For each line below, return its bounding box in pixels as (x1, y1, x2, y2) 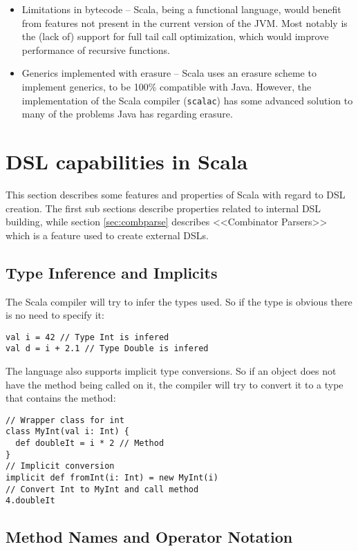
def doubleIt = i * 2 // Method (15, 438, 164, 449)
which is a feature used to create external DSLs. (6, 227, 209, 242)
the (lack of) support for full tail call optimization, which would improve (21, 29, 329, 44)
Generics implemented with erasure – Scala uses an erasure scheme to (21, 66, 317, 80)
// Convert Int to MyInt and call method (6, 484, 199, 494)
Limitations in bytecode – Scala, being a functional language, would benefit (21, 2, 341, 16)
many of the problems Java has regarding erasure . (21, 106, 233, 121)
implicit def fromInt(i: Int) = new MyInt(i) (6, 473, 218, 483)
